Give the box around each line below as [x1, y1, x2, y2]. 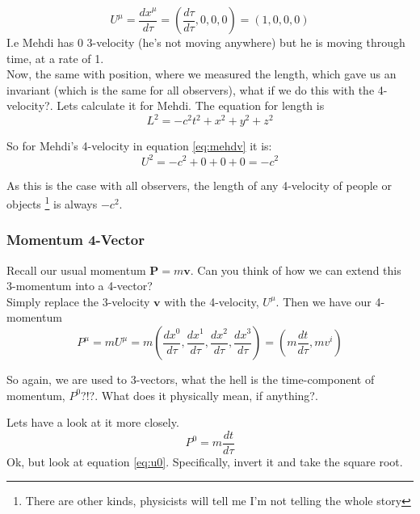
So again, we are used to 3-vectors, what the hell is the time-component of [6, 371, 375, 387]
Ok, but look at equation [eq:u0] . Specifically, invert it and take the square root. [6, 453, 403, 470]
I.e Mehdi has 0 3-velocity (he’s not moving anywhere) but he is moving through [6, 34, 405, 50]
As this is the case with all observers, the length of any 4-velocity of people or [6, 176, 392, 193]
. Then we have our [275, 293, 372, 310]
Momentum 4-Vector [6, 230, 145, 250]
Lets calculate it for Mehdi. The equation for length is [57, 97, 325, 114]
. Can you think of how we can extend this [190, 261, 401, 278]
